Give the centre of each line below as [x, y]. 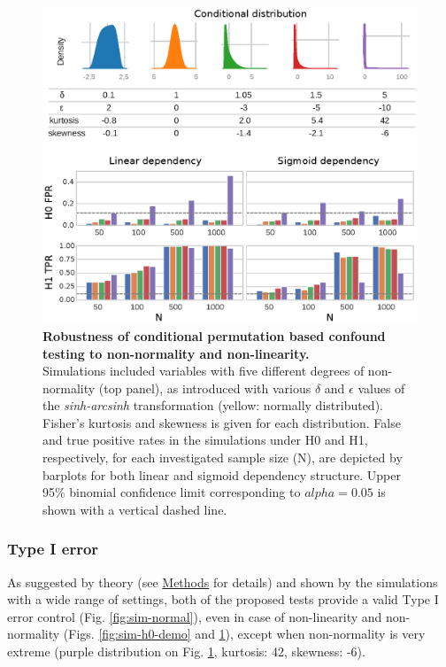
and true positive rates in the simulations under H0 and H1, [205, 440]
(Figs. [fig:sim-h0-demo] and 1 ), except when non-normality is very [244, 634]
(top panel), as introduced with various [205, 388]
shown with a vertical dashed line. [135, 509]
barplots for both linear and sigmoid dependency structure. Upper [222, 474]
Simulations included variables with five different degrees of [204, 371]
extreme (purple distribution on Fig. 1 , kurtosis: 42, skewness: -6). [186, 651]
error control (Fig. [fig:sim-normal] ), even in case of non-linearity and [195, 616]
